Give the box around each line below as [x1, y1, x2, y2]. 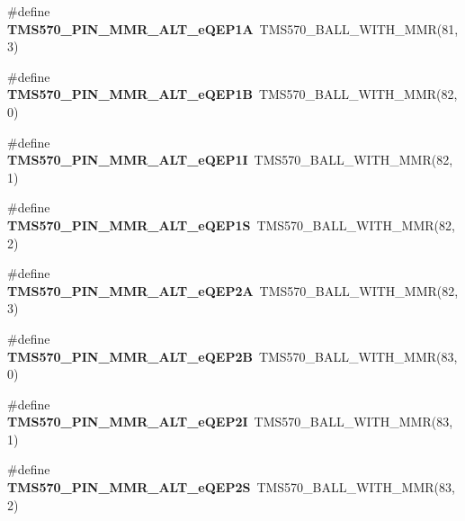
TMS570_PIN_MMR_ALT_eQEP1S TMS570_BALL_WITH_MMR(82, [7, 215, 455, 234]
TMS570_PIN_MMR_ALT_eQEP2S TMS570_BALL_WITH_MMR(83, [7, 478, 455, 497]
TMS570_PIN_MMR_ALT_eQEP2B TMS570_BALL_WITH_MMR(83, [7, 346, 458, 365]
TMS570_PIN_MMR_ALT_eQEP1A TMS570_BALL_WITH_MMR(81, [7, 19, 459, 38]
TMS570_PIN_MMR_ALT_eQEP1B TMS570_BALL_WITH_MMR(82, [7, 85, 458, 103]
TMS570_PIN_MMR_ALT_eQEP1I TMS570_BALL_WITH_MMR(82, [7, 150, 453, 169]
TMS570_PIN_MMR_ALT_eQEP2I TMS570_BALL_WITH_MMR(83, [7, 412, 453, 431]
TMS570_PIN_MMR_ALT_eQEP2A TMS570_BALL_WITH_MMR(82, [7, 281, 459, 300]
